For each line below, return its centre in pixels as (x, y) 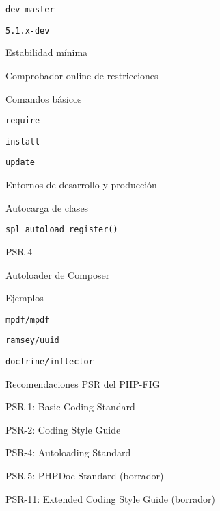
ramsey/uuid (32, 341)
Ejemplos (25, 298)
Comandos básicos (44, 98)
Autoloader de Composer (58, 274)
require (23, 121)
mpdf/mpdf (28, 320)
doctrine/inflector (50, 362)
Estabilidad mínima (47, 52)
